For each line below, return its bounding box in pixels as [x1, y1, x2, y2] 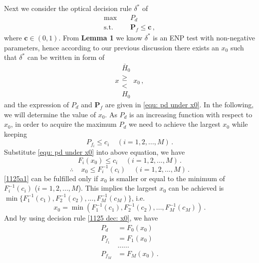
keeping [4, 128, 27, 139]
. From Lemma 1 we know [58, 32, 143, 42]
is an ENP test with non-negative [153, 32, 256, 42]
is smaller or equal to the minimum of [109, 173, 225, 183]
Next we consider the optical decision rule [4, 3, 132, 13]
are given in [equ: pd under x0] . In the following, [105, 99, 254, 109]
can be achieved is [168, 183, 224, 193]
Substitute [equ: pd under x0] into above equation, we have [4, 147, 185, 157]
